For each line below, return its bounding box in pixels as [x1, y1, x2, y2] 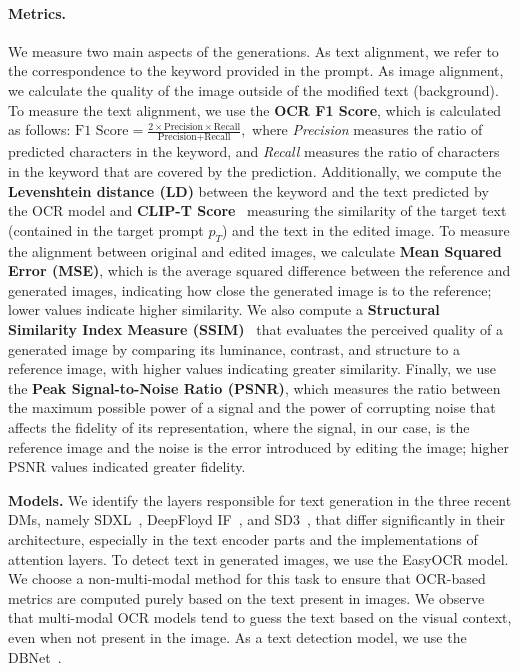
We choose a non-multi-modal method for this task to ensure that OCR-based [8, 568, 486, 589]
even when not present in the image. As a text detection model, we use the [8, 626, 467, 647]
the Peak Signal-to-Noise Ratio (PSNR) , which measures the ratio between [8, 377, 501, 398]
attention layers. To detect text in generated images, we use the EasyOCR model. [8, 548, 509, 569]
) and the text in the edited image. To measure [221, 219, 510, 240]
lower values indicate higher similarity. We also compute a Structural [8, 299, 440, 320]
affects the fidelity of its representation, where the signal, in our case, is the [8, 417, 470, 437]
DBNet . [8, 646, 62, 667]
